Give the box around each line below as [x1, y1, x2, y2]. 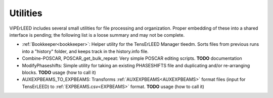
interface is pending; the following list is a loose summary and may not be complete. [9, 32, 185, 38]
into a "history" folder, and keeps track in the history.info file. [22, 48, 149, 54]
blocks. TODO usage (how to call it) [22, 69, 96, 75]
